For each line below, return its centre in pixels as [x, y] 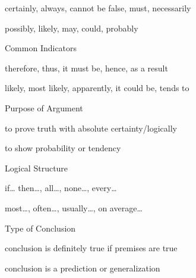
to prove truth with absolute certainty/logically [91, 128]
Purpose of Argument [44, 107]
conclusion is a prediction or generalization [83, 268]
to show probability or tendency [63, 148]
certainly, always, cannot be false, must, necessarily [98, 8]
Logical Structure [37, 168]
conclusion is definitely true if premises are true [91, 248]
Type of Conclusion [40, 228]
